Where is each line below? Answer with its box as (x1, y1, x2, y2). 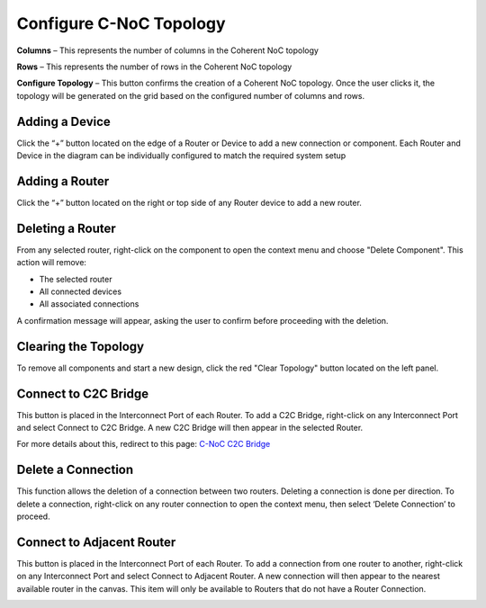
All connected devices (39, 286, 121, 297)
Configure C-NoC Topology (16, 13, 226, 33)
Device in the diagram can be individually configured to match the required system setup (16, 150, 346, 161)
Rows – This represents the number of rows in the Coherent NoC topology (16, 61, 292, 72)
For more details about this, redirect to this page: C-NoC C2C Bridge (16, 439, 271, 450)
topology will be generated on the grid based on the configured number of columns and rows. (16, 90, 365, 101)
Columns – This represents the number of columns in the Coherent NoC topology (16, 45, 319, 56)
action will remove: (16, 257, 87, 268)
